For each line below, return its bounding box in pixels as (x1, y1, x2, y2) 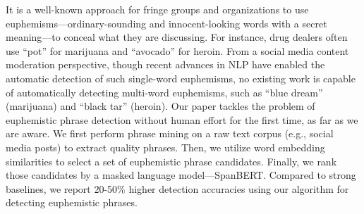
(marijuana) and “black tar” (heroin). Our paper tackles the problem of (6, 99, 315, 113)
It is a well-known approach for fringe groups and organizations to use (6, 2, 309, 16)
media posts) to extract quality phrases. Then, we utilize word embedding (6, 139, 325, 154)
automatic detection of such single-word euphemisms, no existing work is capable (6, 70, 356, 85)
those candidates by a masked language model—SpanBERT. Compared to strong (6, 168, 356, 182)
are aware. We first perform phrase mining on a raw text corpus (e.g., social (6, 126, 334, 141)
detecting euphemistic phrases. (6, 195, 138, 210)
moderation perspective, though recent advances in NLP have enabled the (6, 57, 325, 72)
